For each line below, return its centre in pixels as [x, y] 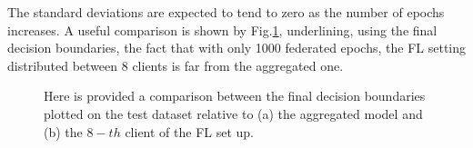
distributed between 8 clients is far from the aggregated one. [176, 65]
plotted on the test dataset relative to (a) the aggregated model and [233, 113]
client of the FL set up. [190, 131]
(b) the [63, 131]
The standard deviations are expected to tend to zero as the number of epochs [226, 12]
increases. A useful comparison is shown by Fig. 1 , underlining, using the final [222, 30]
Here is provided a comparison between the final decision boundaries [235, 96]
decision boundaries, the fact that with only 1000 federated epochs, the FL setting [237, 48]
